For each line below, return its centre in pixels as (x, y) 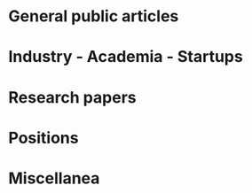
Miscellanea (54, 178)
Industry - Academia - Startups (126, 57)
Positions (43, 138)
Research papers (72, 97)
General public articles (94, 16)
